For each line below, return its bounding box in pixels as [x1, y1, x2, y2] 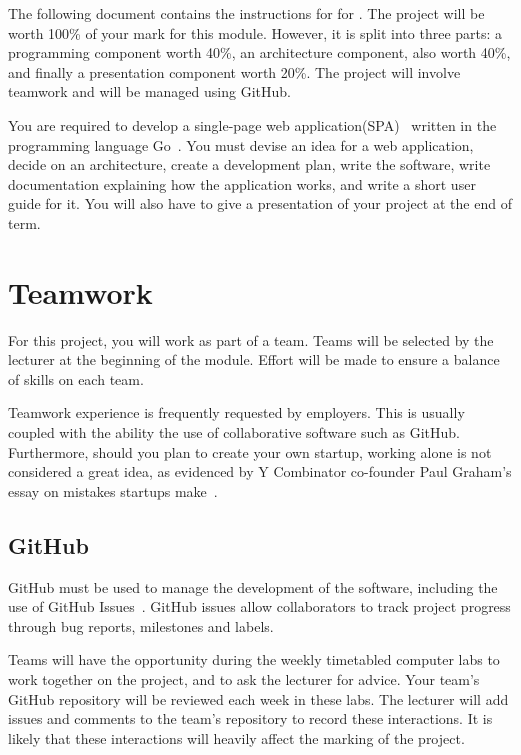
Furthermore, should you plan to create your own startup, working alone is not [8, 441, 492, 462]
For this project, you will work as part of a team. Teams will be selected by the [8, 329, 494, 350]
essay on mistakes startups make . [8, 480, 218, 501]
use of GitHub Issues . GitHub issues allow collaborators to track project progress [8, 596, 511, 617]
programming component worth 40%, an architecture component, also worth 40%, [8, 42, 511, 63]
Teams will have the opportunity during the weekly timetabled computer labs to [8, 649, 500, 670]
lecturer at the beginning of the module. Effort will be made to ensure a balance [8, 349, 500, 370]
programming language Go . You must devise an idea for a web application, [8, 134, 474, 155]
